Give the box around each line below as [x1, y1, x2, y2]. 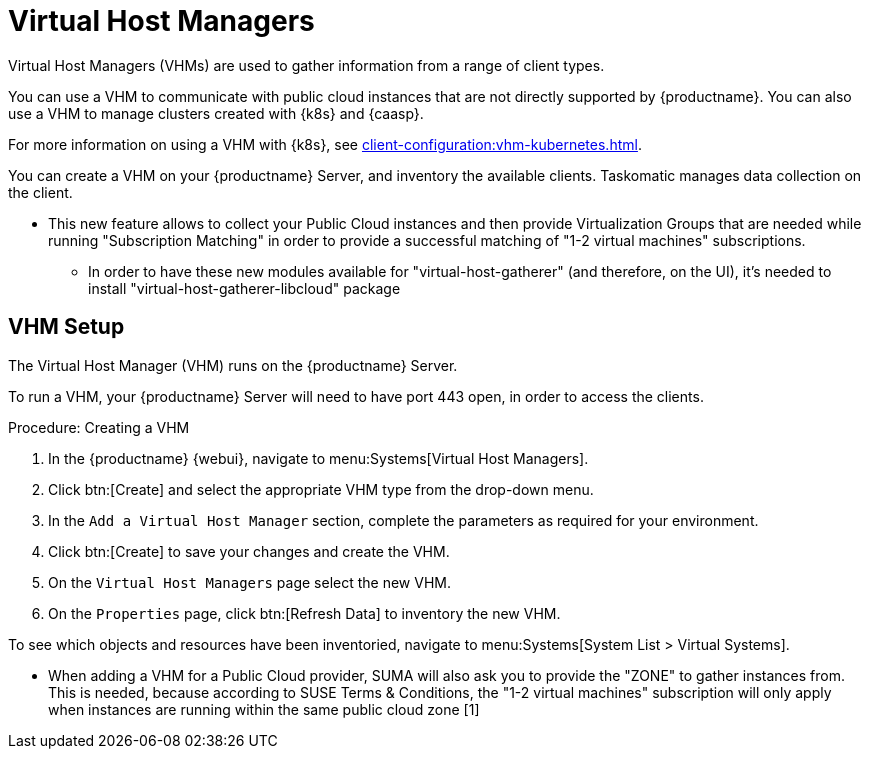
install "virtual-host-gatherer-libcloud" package [88, 279, 401, 297]
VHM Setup [8, 314, 125, 340]
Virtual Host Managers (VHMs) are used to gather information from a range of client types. [8, 56, 605, 74]
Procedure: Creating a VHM [8, 418, 190, 436]
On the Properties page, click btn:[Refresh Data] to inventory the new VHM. [48, 604, 561, 622]
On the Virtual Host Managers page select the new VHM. [48, 573, 451, 591]
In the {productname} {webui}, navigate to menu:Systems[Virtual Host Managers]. [48, 449, 589, 467]
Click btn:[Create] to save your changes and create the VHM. [48, 542, 450, 560]
